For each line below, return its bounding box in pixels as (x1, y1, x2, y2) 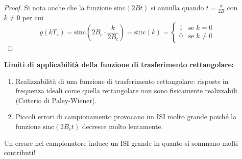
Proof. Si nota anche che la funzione (4, 2, 112, 12)
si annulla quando (150, 2, 204, 12)
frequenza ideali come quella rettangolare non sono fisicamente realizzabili (15, 85, 237, 96)
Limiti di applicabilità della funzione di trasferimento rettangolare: (4, 59, 234, 70)
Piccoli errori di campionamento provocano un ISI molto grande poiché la (15, 111, 237, 122)
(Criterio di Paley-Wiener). (15, 95, 97, 105)
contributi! (4, 147, 36, 158)
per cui (22, 12, 44, 22)
